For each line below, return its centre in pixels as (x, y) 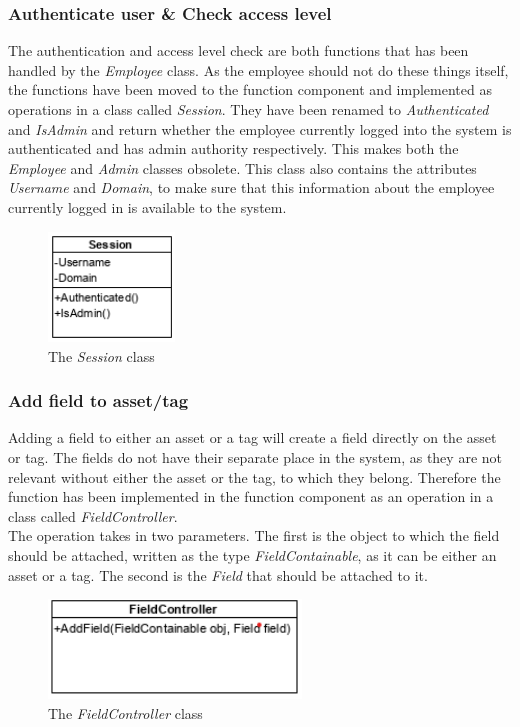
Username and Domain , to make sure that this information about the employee (251, 187)
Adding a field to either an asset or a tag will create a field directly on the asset (252, 437)
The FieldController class (125, 712)
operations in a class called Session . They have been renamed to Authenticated (248, 109)
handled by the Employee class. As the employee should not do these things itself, (258, 69)
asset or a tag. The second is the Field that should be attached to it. (218, 574)
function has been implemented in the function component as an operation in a (251, 496)
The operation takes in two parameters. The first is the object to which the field (254, 535)
